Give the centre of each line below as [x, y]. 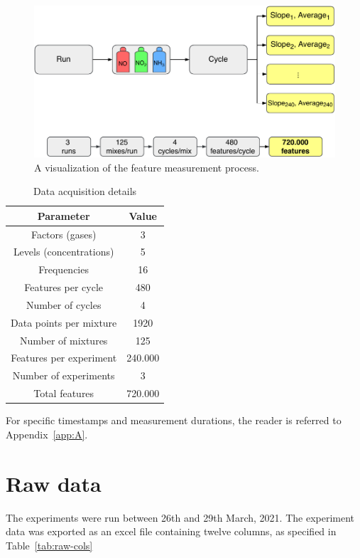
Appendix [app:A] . [47, 434]
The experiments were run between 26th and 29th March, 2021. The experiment [180, 517]
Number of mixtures [64, 340]
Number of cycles [64, 304]
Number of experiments [64, 375]
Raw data [54, 483]
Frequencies [64, 269]
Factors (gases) [64, 234]
